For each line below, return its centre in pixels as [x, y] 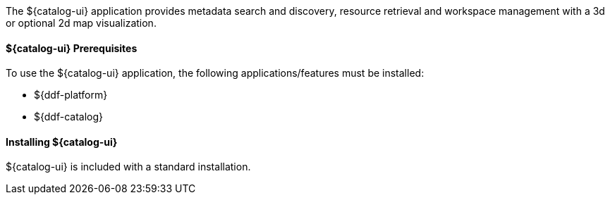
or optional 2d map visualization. [81, 23]
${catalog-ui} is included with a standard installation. [128, 167]
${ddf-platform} [71, 95]
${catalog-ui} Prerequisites [72, 48]
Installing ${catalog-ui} [62, 142]
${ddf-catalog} [69, 117]
